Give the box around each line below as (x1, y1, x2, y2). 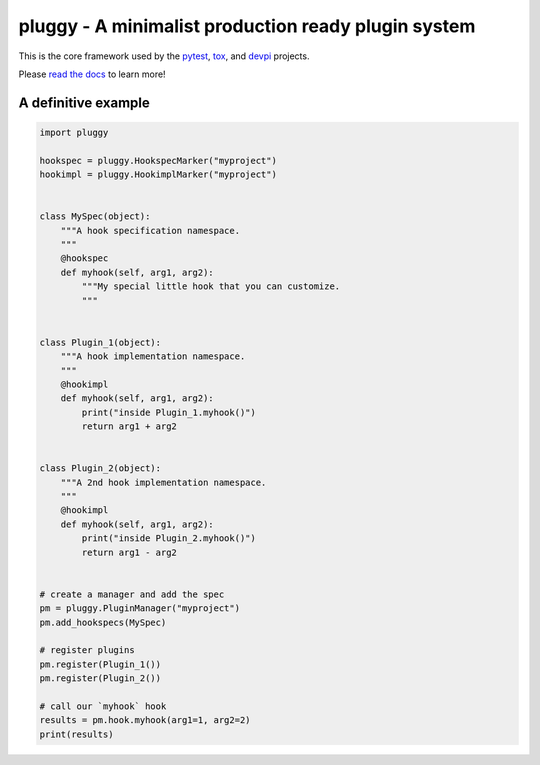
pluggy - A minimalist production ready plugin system (18, 15, 476, 37)
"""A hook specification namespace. (60, 225, 240, 236)
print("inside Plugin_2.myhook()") (81, 533, 257, 544)
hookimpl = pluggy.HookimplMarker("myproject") (39, 169, 277, 180)
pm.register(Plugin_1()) (39, 658, 162, 670)
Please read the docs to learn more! (18, 68, 166, 80)
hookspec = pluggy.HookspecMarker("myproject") (39, 155, 277, 166)
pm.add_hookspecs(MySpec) (39, 616, 167, 628)
